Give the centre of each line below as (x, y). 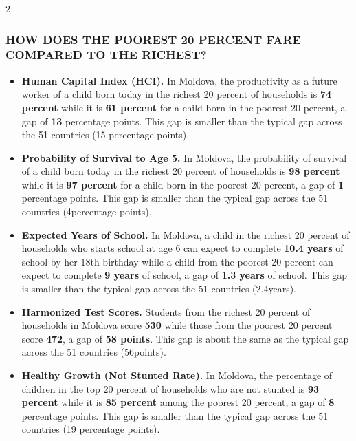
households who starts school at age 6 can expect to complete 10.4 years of (182, 248)
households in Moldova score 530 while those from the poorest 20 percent (177, 325)
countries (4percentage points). (87, 212)
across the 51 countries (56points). (94, 352)
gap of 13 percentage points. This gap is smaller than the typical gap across (182, 121)
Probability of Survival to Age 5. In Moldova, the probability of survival (184, 157)
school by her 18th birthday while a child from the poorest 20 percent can (177, 261)
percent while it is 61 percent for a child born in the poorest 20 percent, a (183, 107)
